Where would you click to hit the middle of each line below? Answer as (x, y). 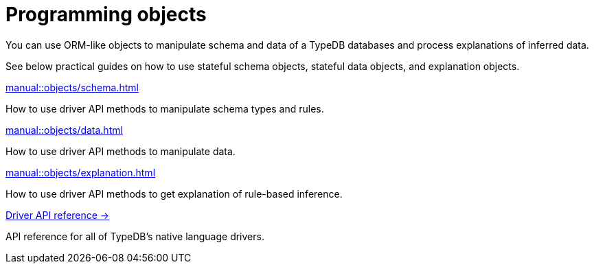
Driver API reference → (58, 215)
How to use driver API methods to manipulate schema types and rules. (165, 108)
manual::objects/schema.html (72, 87)
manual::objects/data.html (64, 130)
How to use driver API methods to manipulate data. (121, 151)
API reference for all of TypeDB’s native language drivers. (135, 236)
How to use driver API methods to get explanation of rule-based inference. (174, 194)
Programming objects (106, 14)
